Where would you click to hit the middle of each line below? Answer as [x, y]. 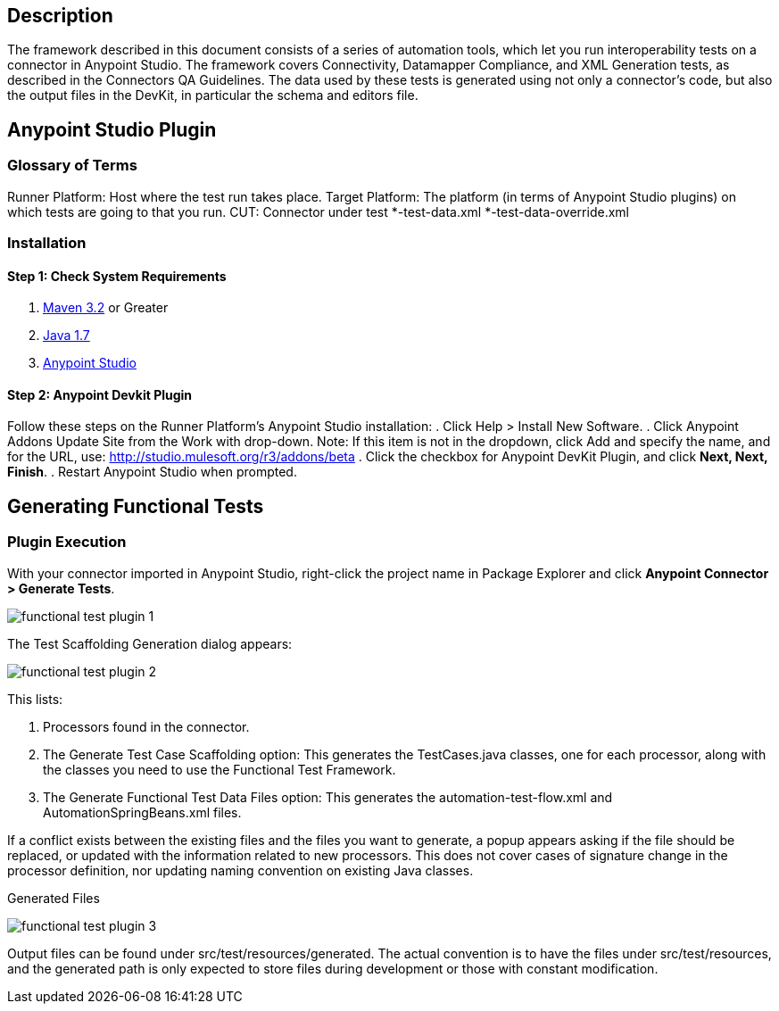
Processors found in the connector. [146, 726]
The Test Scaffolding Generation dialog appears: [150, 643]
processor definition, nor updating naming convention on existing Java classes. [240, 870]
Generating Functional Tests [136, 506]
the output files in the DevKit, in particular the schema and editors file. [213, 95]
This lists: [35, 699]
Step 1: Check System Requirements [117, 276]
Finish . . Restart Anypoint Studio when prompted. [152, 472]
